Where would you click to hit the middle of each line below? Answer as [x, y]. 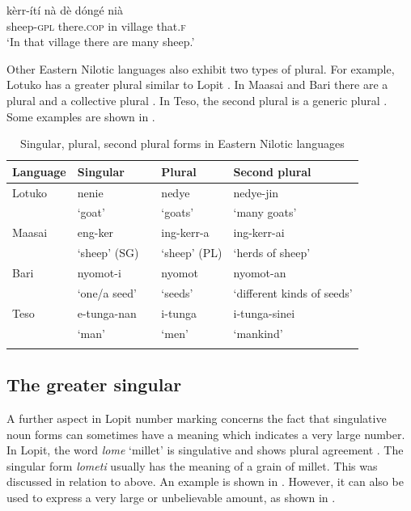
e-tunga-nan [107, 313]
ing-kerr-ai [259, 232]
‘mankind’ [258, 333]
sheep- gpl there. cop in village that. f [96, 25]
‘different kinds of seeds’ [293, 292]
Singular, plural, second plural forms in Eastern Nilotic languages [182, 144]
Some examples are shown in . [81, 116]
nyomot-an [260, 272]
